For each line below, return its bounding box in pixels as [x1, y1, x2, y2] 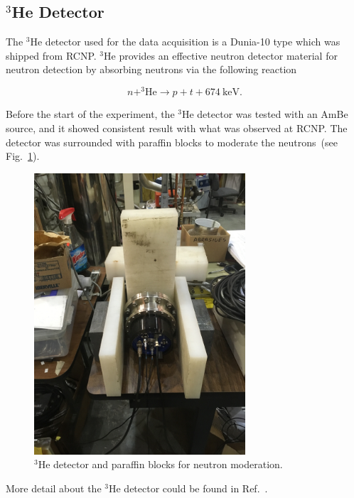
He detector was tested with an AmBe [181, 107, 348, 121]
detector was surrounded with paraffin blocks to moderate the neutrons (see [6, 134, 338, 149]
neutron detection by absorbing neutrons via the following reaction [6, 62, 297, 77]
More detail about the [6, 480, 102, 495]
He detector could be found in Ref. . [108, 480, 268, 495]
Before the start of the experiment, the [6, 107, 175, 121]
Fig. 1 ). [6, 148, 40, 163]
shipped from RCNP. [6, 48, 97, 63]
